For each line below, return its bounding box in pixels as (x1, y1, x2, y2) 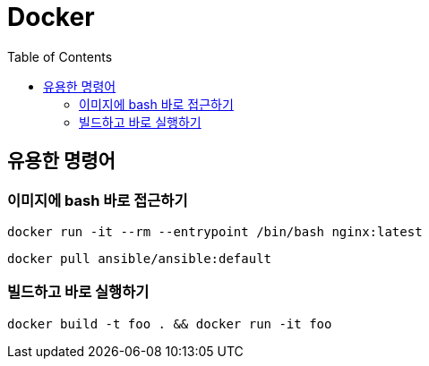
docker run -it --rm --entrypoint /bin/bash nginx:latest (7, 224, 423, 239)
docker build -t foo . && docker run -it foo (7, 316, 332, 331)
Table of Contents (7, 48, 113, 64)
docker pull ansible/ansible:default (7, 251, 272, 266)
